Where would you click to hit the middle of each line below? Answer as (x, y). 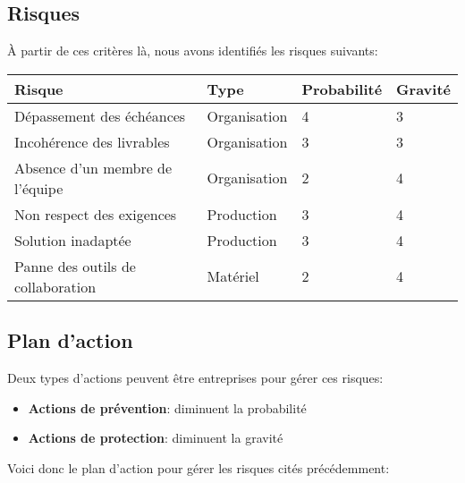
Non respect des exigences (96, 214)
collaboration (55, 286)
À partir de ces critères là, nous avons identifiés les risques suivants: (193, 51)
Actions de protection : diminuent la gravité (156, 438)
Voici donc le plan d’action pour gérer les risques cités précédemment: (199, 467)
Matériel (233, 276)
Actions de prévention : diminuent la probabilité (167, 407)
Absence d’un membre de (93, 167)
